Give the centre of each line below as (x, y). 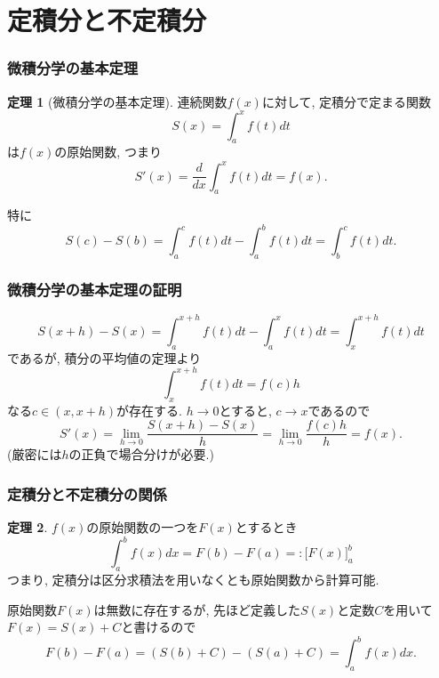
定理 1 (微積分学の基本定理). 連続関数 (117, 101)
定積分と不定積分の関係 (87, 493)
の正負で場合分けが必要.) (141, 454)
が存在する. (149, 410)
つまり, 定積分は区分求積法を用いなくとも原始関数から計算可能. (193, 580)
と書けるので (159, 627)
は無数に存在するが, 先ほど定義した (197, 609)
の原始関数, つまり (108, 152)
